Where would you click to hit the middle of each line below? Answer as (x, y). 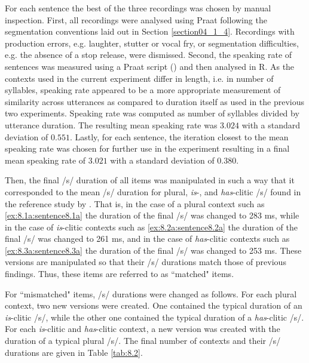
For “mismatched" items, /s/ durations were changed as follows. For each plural (151, 293)
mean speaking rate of (45, 160)
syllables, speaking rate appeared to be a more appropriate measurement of (143, 90)
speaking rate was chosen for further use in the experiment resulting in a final (147, 148)
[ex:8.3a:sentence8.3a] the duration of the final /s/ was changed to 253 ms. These (153, 250)
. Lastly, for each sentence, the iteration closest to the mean (179, 136)
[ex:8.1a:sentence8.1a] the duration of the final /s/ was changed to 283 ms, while (152, 215)
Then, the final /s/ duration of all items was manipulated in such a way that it (150, 180)
